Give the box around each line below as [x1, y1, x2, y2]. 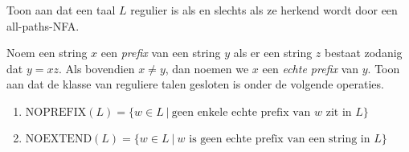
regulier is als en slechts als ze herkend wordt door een [130, 2, 398, 18]
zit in [325, 106, 352, 118]
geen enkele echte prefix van [171, 106, 311, 118]
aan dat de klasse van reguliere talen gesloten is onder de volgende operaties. [6, 76, 384, 92]
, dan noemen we [165, 60, 249, 76]
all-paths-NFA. [6, 17, 80, 34]
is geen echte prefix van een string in [189, 133, 370, 145]
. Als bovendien [58, 60, 135, 76]
